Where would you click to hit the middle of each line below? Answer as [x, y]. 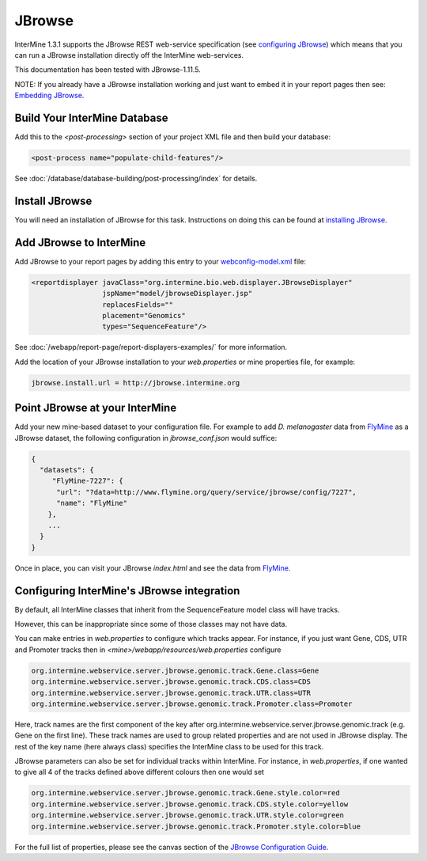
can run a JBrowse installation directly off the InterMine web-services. [129, 55]
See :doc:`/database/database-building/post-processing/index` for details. [136, 178]
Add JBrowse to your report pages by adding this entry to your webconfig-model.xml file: [160, 261]
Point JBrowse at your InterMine [96, 408]
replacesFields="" [138, 304]
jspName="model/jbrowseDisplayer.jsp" [177, 294]
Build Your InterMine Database [91, 118]
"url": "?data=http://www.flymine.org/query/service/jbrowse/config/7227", [207, 492]
